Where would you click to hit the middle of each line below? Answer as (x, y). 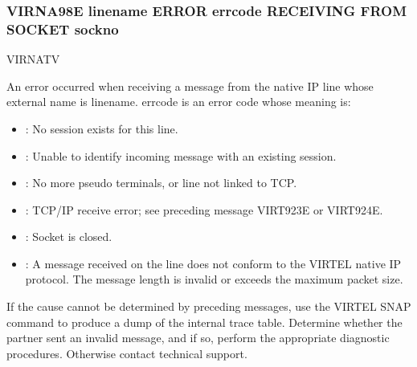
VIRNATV (33, 59)
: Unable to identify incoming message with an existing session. (181, 155)
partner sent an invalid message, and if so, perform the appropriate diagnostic (198, 338)
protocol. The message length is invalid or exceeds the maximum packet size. (214, 279)
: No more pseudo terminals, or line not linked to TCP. (161, 183)
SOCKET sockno (63, 29)
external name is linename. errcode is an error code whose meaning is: (179, 102)
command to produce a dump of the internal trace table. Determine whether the (204, 322)
